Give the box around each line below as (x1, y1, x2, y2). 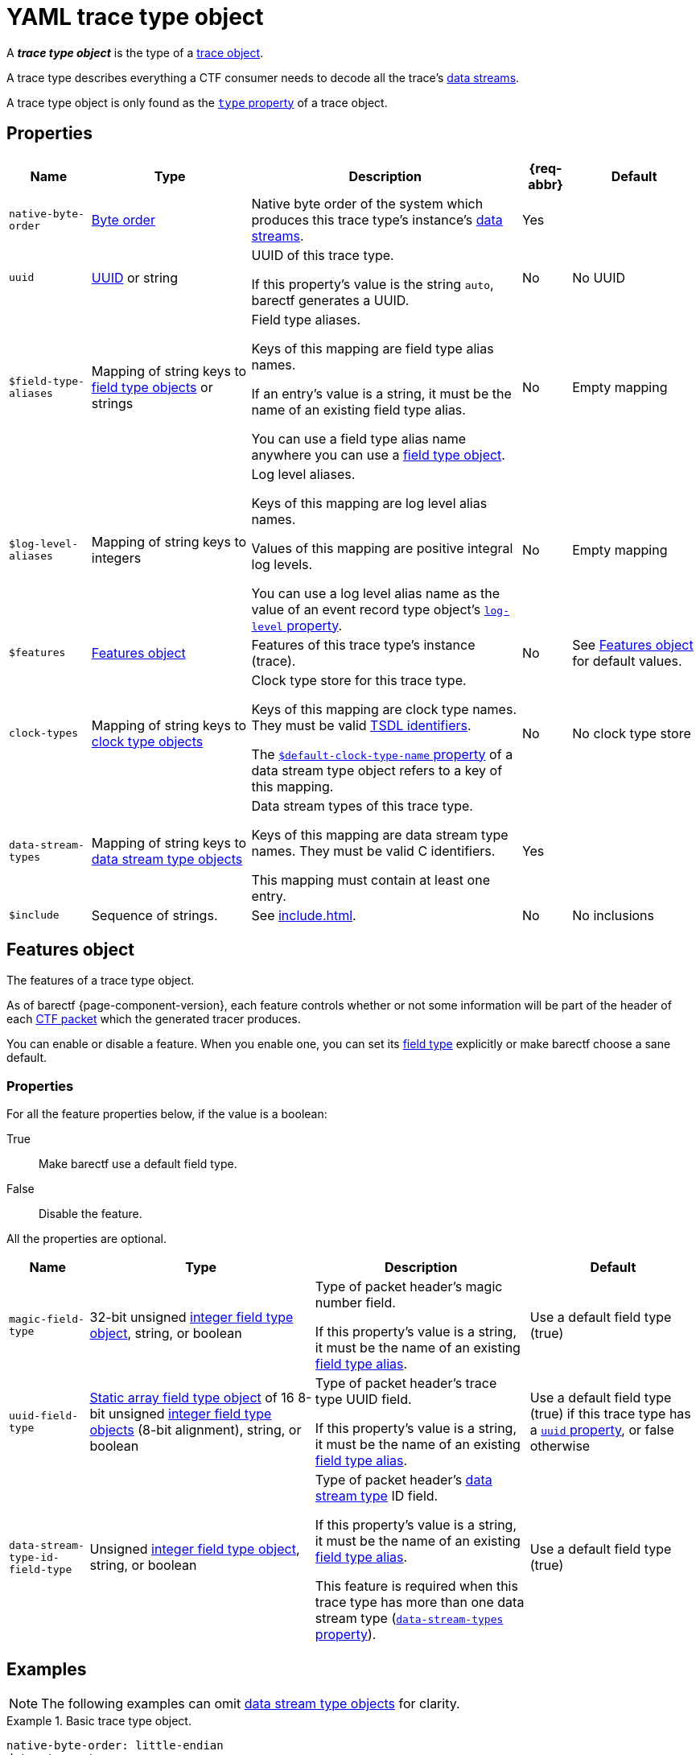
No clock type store (572, 725, 691, 741)
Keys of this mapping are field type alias (251, 340, 494, 357)
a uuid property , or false (529, 1422, 674, 1439)
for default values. (572, 652, 682, 669)
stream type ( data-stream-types (315, 1610, 504, 1627)
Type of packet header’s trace (315, 1375, 497, 1392)
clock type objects (91, 733, 204, 749)
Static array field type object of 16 (89, 1390, 294, 1406)
